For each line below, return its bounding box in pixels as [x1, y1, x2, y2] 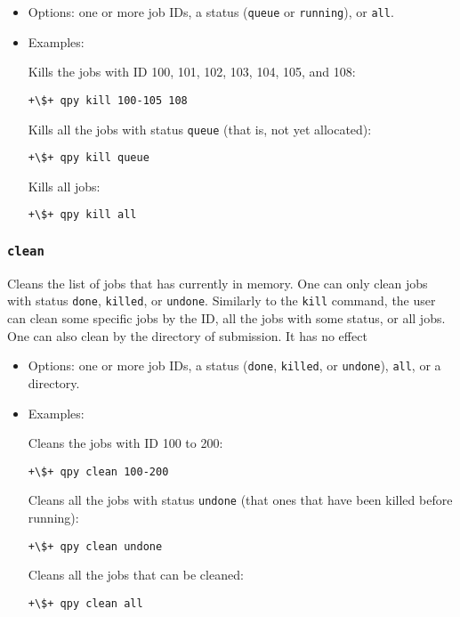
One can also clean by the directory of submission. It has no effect [7, 326, 367, 345]
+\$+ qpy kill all [28, 208, 137, 222]
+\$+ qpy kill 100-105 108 [28, 93, 188, 107]
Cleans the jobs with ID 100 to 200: [28, 434, 223, 452]
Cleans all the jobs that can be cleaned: [28, 565, 244, 584]
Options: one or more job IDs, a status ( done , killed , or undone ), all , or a [28, 356, 441, 375]
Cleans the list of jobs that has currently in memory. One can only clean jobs [7, 273, 428, 292]
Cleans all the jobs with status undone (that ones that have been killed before [28, 491, 453, 509]
